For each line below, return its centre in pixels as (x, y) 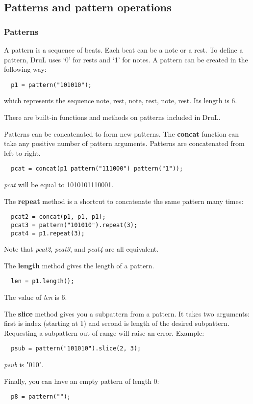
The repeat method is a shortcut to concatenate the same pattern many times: (124, 201)
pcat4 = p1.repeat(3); (48, 233)
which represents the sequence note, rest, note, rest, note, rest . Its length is (117, 101)
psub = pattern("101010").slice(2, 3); (76, 349)
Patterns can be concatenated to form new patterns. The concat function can (122, 133)
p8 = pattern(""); (41, 397)
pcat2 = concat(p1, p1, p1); (58, 217)
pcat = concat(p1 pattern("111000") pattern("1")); (97, 169)
